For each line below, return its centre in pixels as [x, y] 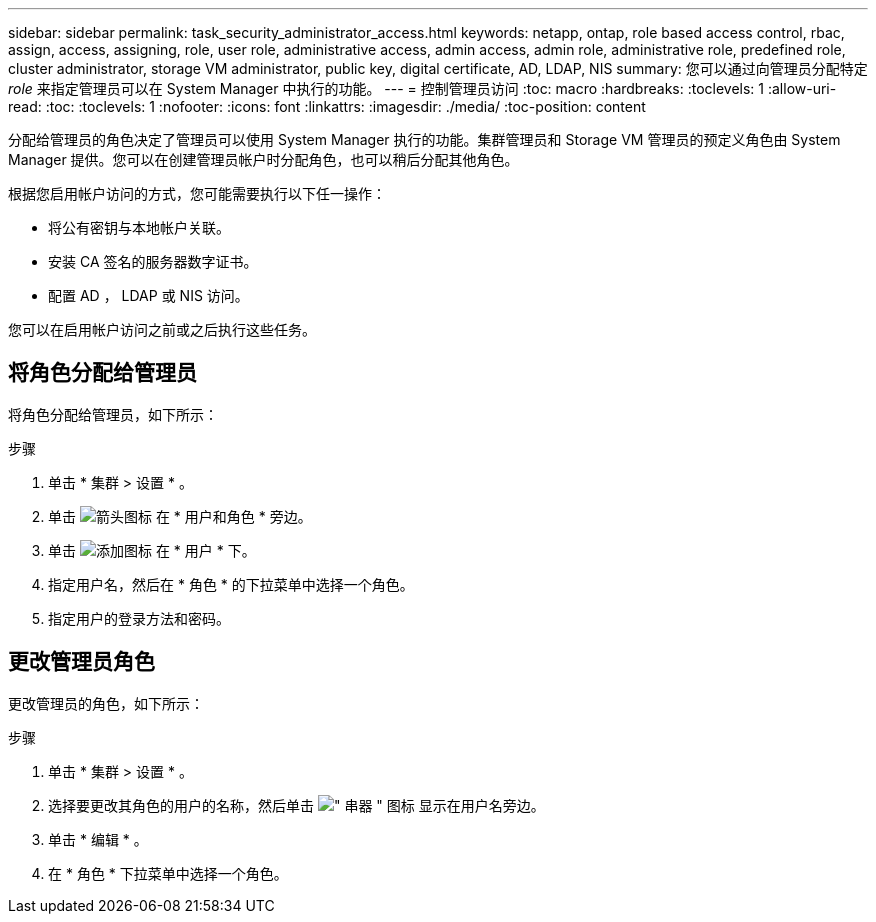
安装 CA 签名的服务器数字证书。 [153, 261]
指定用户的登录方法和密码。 [139, 618]
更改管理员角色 [81, 662]
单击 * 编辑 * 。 [98, 839]
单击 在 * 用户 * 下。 [152, 550]
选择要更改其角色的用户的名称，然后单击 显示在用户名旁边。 [296, 805]
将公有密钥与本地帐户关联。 [139, 227]
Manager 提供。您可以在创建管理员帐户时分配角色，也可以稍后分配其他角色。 [263, 159]
